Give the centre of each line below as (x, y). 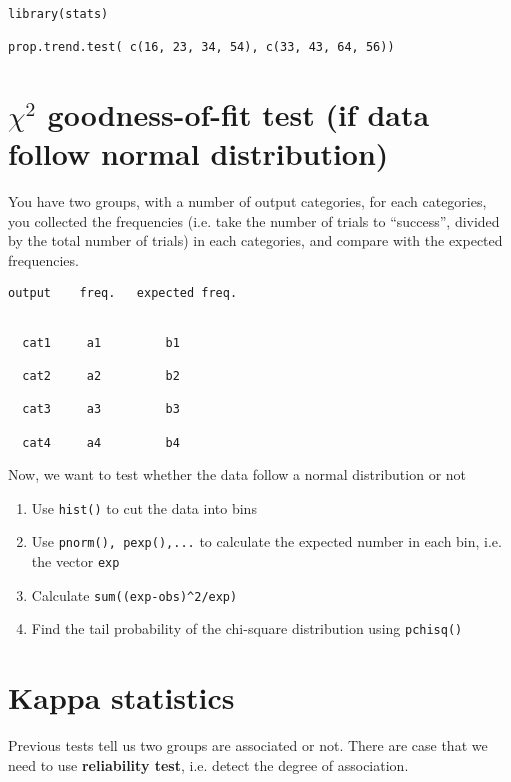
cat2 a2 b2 (101, 375)
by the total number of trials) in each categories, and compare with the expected (255, 240)
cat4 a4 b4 (101, 442)
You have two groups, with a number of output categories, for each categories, (247, 201)
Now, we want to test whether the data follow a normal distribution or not (237, 474)
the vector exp (75, 561)
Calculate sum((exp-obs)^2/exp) (134, 594)
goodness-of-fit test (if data (238, 114)
